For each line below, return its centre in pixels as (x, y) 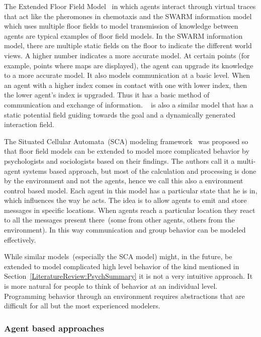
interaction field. (29, 124)
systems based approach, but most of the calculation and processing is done (140, 171)
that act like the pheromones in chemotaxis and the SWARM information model (128, 16)
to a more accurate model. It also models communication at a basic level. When (127, 75)
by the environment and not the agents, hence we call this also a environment (124, 181)
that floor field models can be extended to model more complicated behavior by (127, 151)
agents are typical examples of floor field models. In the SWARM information (123, 35)
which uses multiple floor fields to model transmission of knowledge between (121, 26)
